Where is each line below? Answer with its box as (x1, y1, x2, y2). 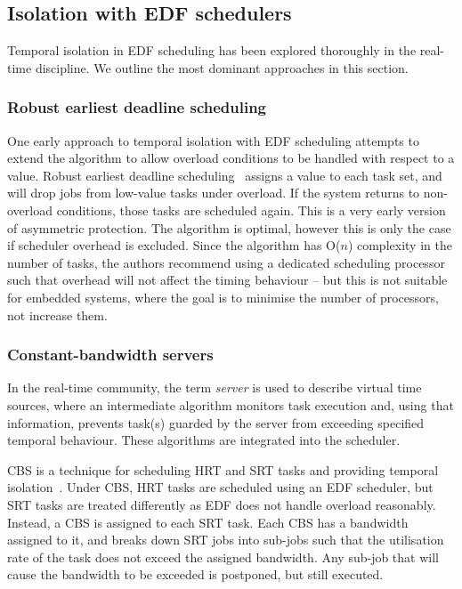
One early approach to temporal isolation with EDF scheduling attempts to (7, 131, 419, 149)
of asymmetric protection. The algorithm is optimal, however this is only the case (7, 218, 451, 237)
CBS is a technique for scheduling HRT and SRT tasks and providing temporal (7, 460, 439, 479)
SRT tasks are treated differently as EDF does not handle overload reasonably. (7, 495, 436, 513)
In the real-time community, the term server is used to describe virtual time (7, 378, 422, 397)
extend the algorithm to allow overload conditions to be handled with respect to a (7, 149, 455, 167)
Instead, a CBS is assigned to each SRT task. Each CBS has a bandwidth (7, 512, 409, 531)
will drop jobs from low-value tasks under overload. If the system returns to (7, 183, 420, 202)
